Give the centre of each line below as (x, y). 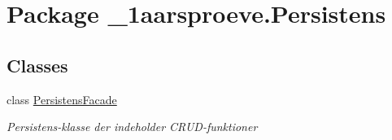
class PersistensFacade (62, 99)
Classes (37, 65)
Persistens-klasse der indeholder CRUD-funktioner (132, 127)
